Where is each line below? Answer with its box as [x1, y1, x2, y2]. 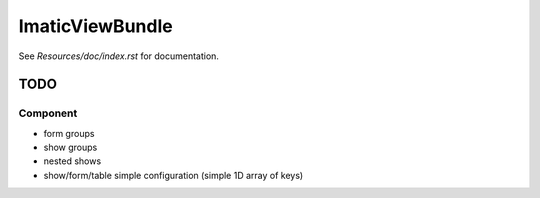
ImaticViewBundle [18, 15, 174, 37]
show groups [43, 141, 98, 154]
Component [18, 106, 78, 120]
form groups [43, 127, 95, 139]
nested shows [43, 155, 102, 167]
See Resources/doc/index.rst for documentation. [18, 50, 220, 62]
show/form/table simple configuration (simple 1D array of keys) [43, 169, 304, 181]
